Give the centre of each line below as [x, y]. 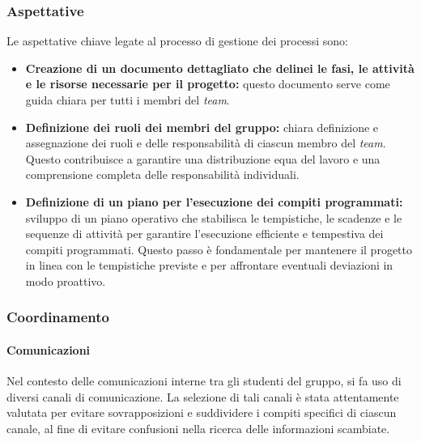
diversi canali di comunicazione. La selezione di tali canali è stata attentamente [203, 396]
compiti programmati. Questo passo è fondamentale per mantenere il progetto [219, 249]
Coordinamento [58, 317]
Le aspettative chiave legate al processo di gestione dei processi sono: [177, 41]
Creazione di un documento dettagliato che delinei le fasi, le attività [220, 68]
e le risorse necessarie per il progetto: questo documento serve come [208, 84]
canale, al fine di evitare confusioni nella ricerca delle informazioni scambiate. [198, 428]
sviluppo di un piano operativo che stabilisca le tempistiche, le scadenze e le [214, 217]
